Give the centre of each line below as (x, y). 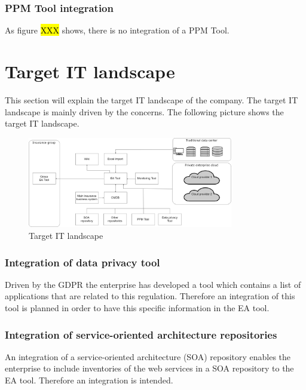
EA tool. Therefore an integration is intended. (89, 380)
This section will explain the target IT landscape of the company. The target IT (152, 99)
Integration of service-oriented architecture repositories (141, 334)
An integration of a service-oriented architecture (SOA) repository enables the (148, 356)
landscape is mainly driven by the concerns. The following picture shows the (144, 111)
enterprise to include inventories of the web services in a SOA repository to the (149, 368)
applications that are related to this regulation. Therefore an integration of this (150, 296)
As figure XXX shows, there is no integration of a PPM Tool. (117, 30)
